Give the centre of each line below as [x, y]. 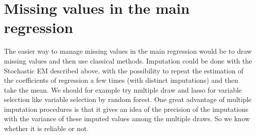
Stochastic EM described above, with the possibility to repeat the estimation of [124, 70]
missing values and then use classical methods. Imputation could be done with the [128, 60]
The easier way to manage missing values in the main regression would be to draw [128, 51]
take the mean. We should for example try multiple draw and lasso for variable [123, 89]
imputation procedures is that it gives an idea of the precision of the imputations [126, 109]
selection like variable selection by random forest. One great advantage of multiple [128, 99]
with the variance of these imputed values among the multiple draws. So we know [127, 118]
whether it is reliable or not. [47, 128]
